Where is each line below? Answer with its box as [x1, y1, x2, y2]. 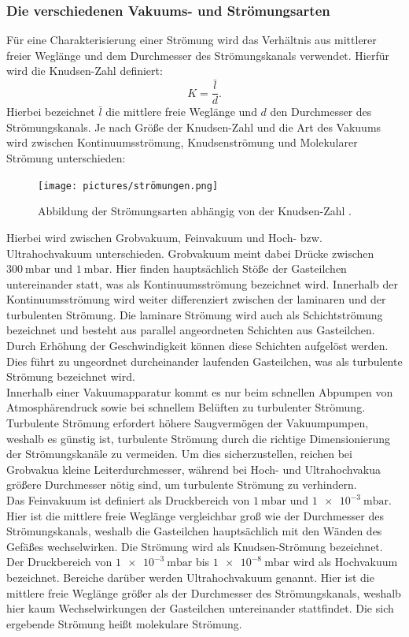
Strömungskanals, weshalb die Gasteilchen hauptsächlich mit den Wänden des [6, 523, 382, 539]
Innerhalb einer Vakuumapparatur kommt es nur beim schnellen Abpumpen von [6, 383, 393, 400]
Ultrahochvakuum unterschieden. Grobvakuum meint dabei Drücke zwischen [6, 244, 374, 261]
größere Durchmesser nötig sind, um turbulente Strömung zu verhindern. [6, 476, 357, 493]
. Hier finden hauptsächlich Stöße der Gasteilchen [109, 260, 347, 277]
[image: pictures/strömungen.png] [38, 180, 219, 192]
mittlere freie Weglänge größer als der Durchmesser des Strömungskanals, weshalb [6, 584, 401, 601]
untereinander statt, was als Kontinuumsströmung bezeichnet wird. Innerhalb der [6, 275, 399, 292]
